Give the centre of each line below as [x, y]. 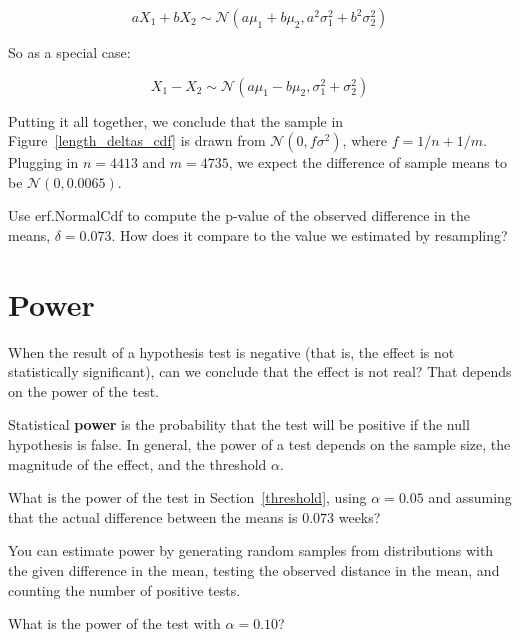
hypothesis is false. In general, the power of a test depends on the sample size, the [259, 444]
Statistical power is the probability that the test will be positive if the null [239, 424]
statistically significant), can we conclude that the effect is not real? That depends [260, 371]
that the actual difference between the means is [153, 516]
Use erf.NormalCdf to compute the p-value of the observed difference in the [239, 215]
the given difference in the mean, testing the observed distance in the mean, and [254, 570]
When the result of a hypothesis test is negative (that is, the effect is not [231, 351]
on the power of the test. [83, 390]
